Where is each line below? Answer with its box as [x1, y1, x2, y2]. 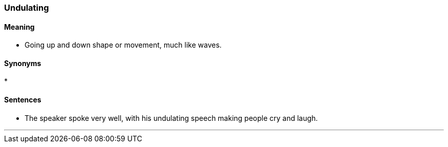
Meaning [4, 22, 35, 31]
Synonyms [4, 58, 41, 68]
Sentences [4, 95, 41, 104]
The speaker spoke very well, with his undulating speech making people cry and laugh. [25, 113, 318, 122]
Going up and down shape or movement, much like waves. [25, 40, 222, 50]
